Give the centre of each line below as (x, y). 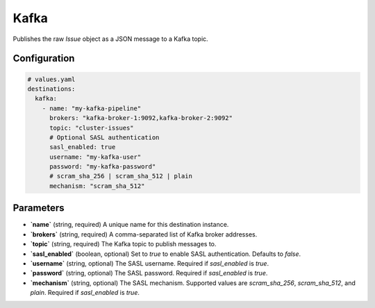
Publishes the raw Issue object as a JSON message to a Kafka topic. (110, 39)
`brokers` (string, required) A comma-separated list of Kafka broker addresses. (144, 234)
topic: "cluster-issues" (92, 128)
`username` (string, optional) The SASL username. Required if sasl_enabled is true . (150, 263)
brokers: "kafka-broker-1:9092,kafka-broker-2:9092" (141, 118)
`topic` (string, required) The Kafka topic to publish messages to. (123, 244)
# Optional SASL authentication (105, 137)
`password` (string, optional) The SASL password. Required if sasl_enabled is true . (149, 273)
